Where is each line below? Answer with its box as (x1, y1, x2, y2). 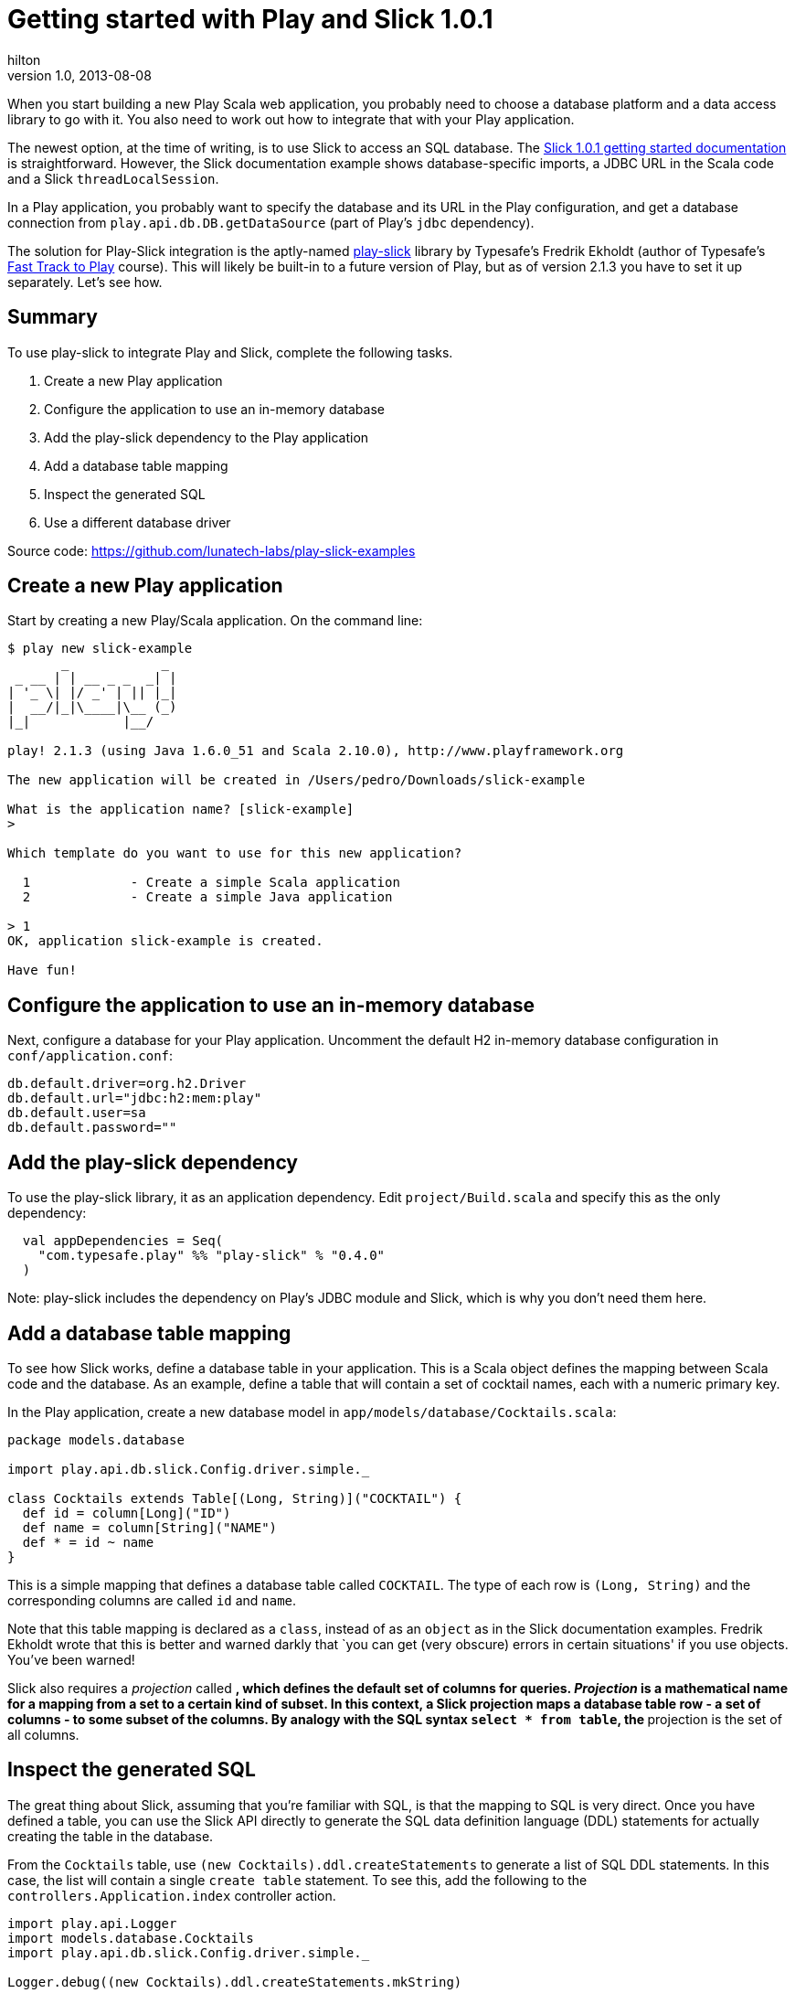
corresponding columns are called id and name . (7, 1592, 297, 1608)
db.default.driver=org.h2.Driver (7, 1076, 247, 1092)
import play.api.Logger (7, 1915, 177, 1931)
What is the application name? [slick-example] (7, 802, 355, 817)
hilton (7, 51, 41, 68)
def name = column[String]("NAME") (22, 1519, 278, 1535)
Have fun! (7, 963, 77, 978)
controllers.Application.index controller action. (7, 1887, 336, 1903)
